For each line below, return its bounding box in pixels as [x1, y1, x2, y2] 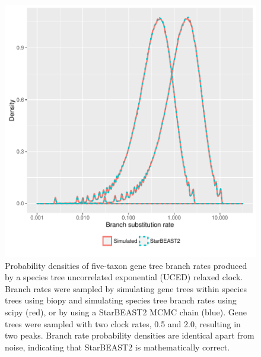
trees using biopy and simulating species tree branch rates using [5, 294, 237, 306]
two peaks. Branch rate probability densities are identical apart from [5, 329, 254, 342]
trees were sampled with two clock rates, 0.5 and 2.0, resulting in [5, 317, 241, 330]
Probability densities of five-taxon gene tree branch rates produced [5, 259, 247, 271]
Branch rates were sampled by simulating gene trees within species [5, 282, 247, 295]
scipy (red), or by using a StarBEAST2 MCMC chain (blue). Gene [5, 305, 247, 318]
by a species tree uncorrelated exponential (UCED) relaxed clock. [5, 271, 243, 283]
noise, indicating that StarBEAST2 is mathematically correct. [5, 340, 230, 353]
